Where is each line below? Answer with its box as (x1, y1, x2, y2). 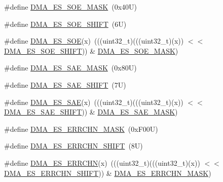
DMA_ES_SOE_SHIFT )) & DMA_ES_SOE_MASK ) (4, 45, 178, 56)
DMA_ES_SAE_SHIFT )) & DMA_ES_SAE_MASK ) (4, 106, 178, 117)
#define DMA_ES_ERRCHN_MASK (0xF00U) (4, 123, 158, 134)
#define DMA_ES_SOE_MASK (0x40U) (4, 2, 137, 12)
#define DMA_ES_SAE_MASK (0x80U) (4, 62, 137, 73)
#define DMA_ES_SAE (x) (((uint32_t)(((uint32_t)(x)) (4, 96, 183, 107)
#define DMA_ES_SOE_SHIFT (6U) (4, 18, 127, 29)
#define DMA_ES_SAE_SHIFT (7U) (4, 79, 126, 90)
